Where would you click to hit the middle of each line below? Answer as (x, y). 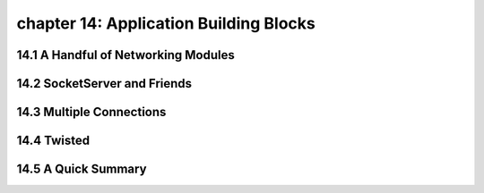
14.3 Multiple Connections (91, 112)
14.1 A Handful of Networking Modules (125, 55)
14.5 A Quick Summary (82, 169)
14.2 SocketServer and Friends (104, 84)
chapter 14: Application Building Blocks (166, 23)
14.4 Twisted (53, 141)
